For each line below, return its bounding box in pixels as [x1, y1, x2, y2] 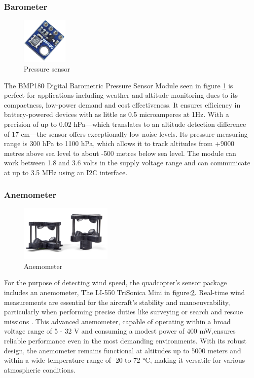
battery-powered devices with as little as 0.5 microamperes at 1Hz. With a [4, 109, 229, 119]
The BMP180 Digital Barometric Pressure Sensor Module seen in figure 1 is [4, 80, 233, 90]
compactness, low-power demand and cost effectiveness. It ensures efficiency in [4, 99, 241, 110]
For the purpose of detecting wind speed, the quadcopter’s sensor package [4, 277, 227, 288]
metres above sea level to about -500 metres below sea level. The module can [4, 148, 236, 158]
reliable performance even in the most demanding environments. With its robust [4, 336, 247, 346]
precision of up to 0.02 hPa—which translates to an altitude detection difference [4, 119, 246, 129]
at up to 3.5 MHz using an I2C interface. [4, 167, 128, 177]
